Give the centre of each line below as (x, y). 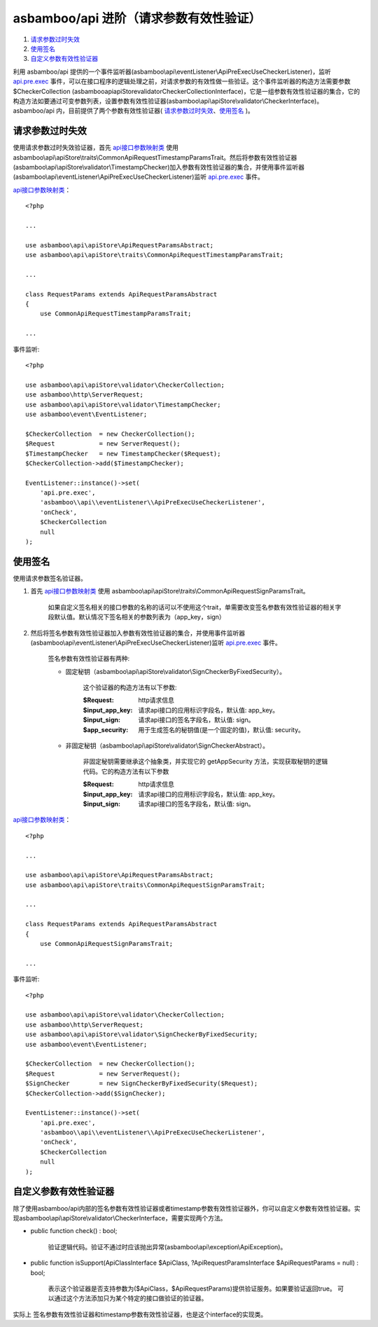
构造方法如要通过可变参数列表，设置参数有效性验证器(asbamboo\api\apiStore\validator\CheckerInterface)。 (168, 101)
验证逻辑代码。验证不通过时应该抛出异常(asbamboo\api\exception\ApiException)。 (167, 1246)
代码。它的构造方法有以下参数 (126, 771)
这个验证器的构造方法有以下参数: (130, 687)
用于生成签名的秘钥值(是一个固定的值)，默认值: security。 (221, 729)
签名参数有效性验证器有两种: (89, 659)
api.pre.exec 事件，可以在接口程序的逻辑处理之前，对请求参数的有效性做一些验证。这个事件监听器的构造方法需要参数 (182, 81)
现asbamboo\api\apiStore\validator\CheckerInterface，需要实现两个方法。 (120, 1218)
